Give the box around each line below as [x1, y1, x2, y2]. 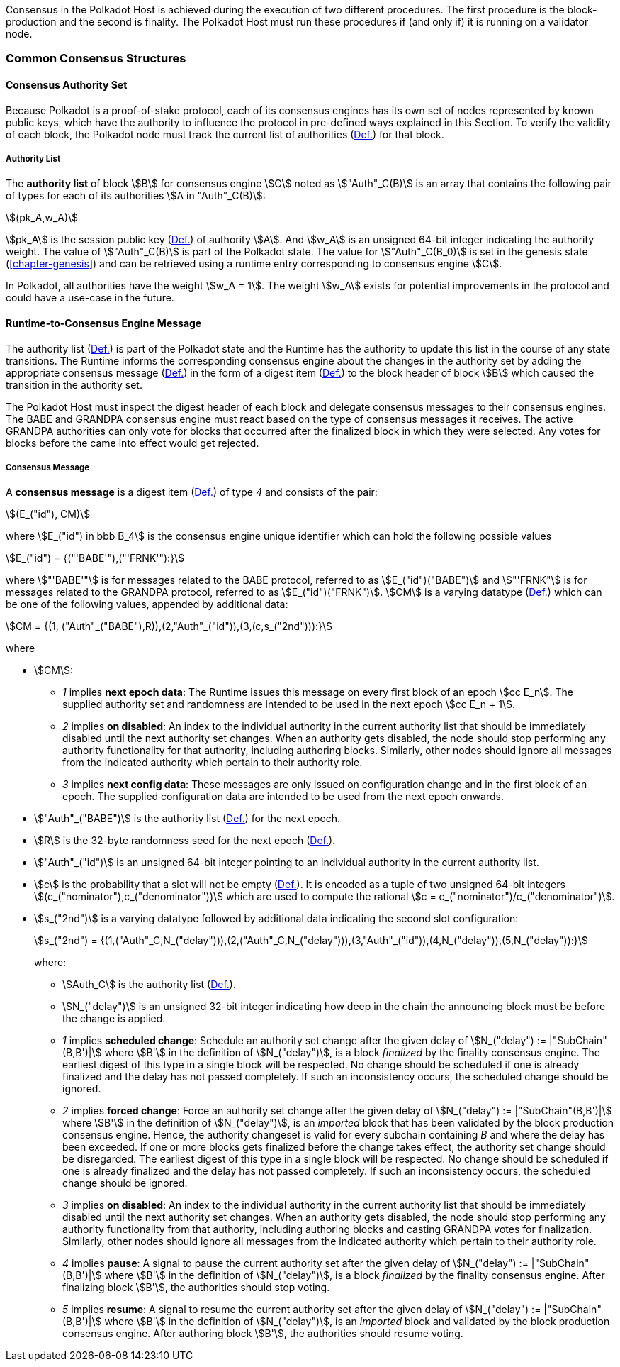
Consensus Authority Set [6, 78, 128, 91]
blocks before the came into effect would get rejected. [6, 436, 259, 449]
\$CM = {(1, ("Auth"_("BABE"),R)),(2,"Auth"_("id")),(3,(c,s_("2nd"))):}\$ [6, 620, 333, 633]
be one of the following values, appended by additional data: [6, 598, 288, 611]
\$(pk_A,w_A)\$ [6, 211, 79, 224]
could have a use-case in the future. [6, 292, 174, 304]
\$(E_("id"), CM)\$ [6, 508, 91, 521]
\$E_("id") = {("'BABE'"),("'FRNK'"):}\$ [6, 552, 185, 565]
